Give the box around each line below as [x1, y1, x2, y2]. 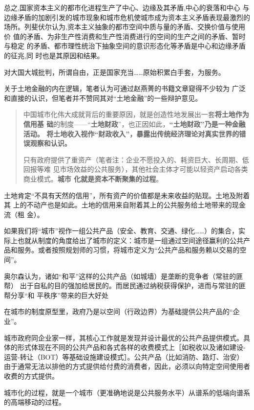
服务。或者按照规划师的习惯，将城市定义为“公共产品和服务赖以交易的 [17, 245, 240, 255]
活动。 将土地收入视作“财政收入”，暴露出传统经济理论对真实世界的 [23, 128, 239, 138]
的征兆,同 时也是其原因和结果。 [4, 50, 104, 60]
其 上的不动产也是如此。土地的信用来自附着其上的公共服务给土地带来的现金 [4, 200, 246, 210]
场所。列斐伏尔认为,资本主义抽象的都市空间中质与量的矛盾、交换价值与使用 [4, 22, 245, 32]
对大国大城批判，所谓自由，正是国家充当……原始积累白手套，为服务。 [4, 67, 225, 77]
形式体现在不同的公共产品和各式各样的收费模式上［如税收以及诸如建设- [17, 342, 246, 352]
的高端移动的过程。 [4, 397, 65, 407]
